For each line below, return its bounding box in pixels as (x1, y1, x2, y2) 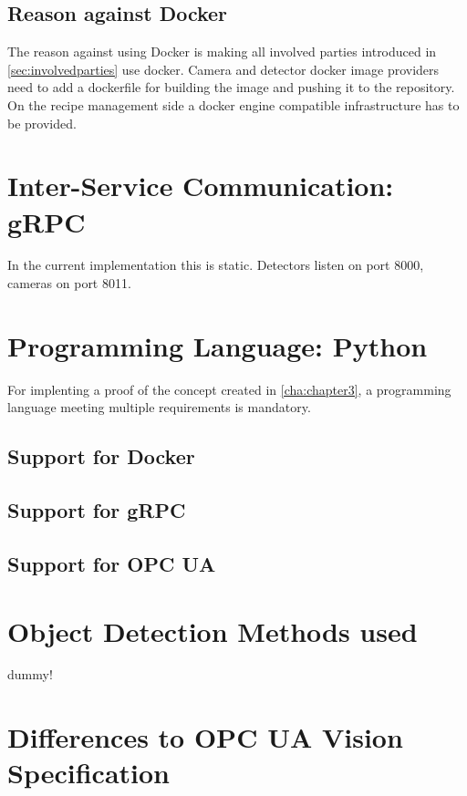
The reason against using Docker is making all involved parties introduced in (7, 42, 437, 61)
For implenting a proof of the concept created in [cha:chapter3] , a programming (7, 379, 451, 398)
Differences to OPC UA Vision (7, 718, 403, 756)
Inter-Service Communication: (7, 167, 394, 204)
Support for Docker (7, 442, 195, 470)
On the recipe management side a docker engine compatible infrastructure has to (7, 95, 460, 114)
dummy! (7, 665, 53, 684)
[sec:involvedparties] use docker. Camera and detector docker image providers (7, 59, 440, 78)
